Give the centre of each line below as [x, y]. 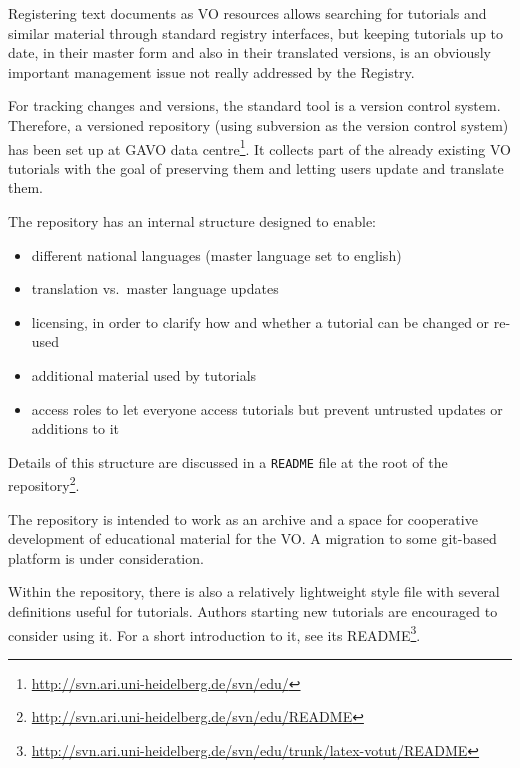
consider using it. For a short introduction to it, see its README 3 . [214, 633]
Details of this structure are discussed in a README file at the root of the [228, 461]
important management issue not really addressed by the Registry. [211, 71]
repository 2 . [44, 484]
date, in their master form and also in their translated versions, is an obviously [250, 52]
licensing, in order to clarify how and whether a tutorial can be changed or [260, 321]
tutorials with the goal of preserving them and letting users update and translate [256, 167]
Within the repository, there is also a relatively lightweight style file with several [254, 591]
